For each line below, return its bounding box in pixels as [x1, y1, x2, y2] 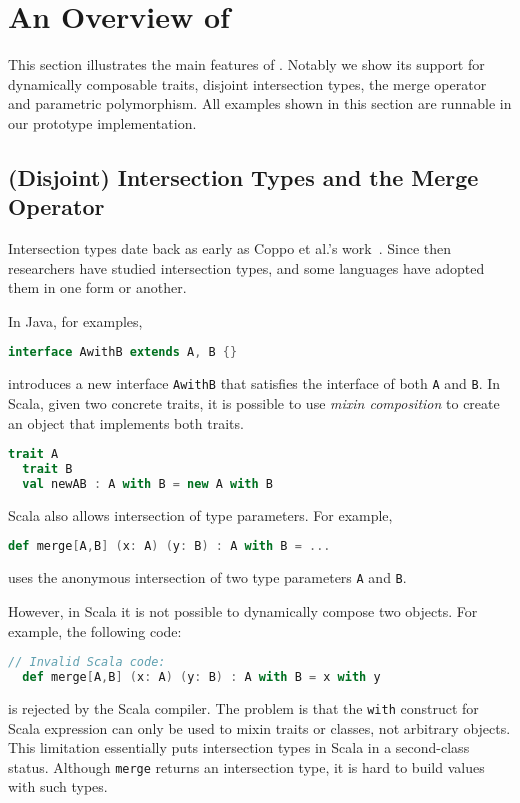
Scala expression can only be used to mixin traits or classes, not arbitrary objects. [8, 717, 511, 738]
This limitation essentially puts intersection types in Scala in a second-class [8, 737, 470, 758]
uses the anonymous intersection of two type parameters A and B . [8, 567, 407, 588]
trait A [8, 447, 59, 462]
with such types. [8, 776, 108, 797]
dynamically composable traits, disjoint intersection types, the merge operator [8, 73, 487, 94]
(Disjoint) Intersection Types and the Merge [8, 161, 479, 192]
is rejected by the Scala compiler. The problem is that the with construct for [8, 697, 479, 718]
